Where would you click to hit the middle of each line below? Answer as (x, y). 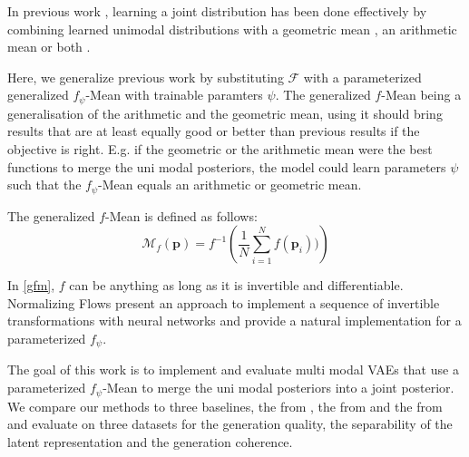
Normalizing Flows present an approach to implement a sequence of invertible (224, 302)
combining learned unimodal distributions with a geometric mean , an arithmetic (232, 29)
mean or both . (49, 47)
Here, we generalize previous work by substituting (146, 77)
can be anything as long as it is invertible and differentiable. (236, 285)
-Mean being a (421, 95)
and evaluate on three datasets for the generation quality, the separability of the (230, 424)
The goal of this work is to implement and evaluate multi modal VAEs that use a (233, 369)
